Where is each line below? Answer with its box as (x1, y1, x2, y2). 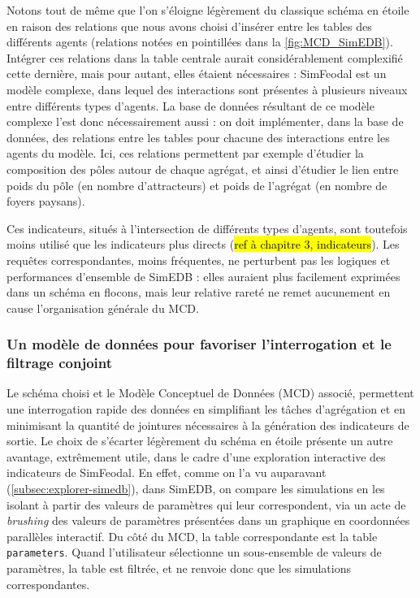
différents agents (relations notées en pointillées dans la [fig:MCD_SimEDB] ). (6, 33, 393, 50)
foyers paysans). (6, 193, 85, 210)
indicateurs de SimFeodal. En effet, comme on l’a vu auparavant (6, 464, 327, 481)
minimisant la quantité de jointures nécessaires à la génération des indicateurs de (6, 416, 409, 433)
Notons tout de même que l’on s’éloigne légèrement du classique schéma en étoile (6, 2, 409, 18)
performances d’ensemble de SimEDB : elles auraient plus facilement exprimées (6, 267, 401, 284)
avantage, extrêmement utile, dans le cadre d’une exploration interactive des (6, 448, 386, 465)
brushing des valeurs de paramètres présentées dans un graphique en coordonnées (6, 512, 410, 529)
